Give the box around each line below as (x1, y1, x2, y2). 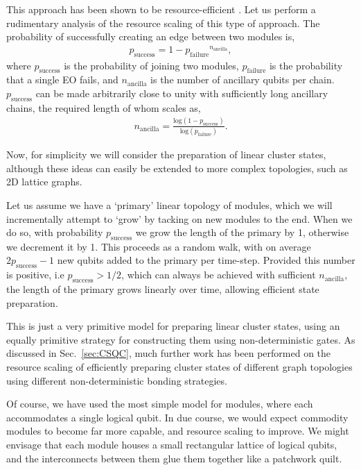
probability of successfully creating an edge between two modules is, (6, 29, 295, 44)
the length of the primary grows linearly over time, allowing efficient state (6, 282, 319, 296)
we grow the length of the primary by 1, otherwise (135, 225, 349, 240)
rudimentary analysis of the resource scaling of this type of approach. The (6, 15, 320, 30)
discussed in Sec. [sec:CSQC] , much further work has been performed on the (6, 346, 331, 360)
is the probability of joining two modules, (64, 58, 239, 72)
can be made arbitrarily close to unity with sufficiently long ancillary (35, 86, 328, 101)
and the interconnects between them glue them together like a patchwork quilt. (6, 451, 342, 465)
